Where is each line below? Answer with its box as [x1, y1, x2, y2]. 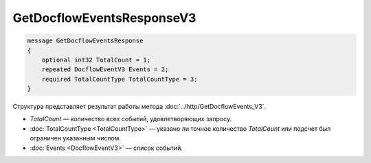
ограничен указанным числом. [30, 134, 122, 142]
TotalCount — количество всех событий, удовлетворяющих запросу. [30, 115, 232, 123]
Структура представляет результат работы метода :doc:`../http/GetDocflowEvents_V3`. [12, 103, 267, 111]
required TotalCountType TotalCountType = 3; [41, 75, 198, 83]
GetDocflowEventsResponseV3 [12, 10, 196, 25]
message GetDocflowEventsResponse [27, 37, 144, 45]
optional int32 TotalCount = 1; [41, 55, 151, 64]
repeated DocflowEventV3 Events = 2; [41, 66, 169, 73]
